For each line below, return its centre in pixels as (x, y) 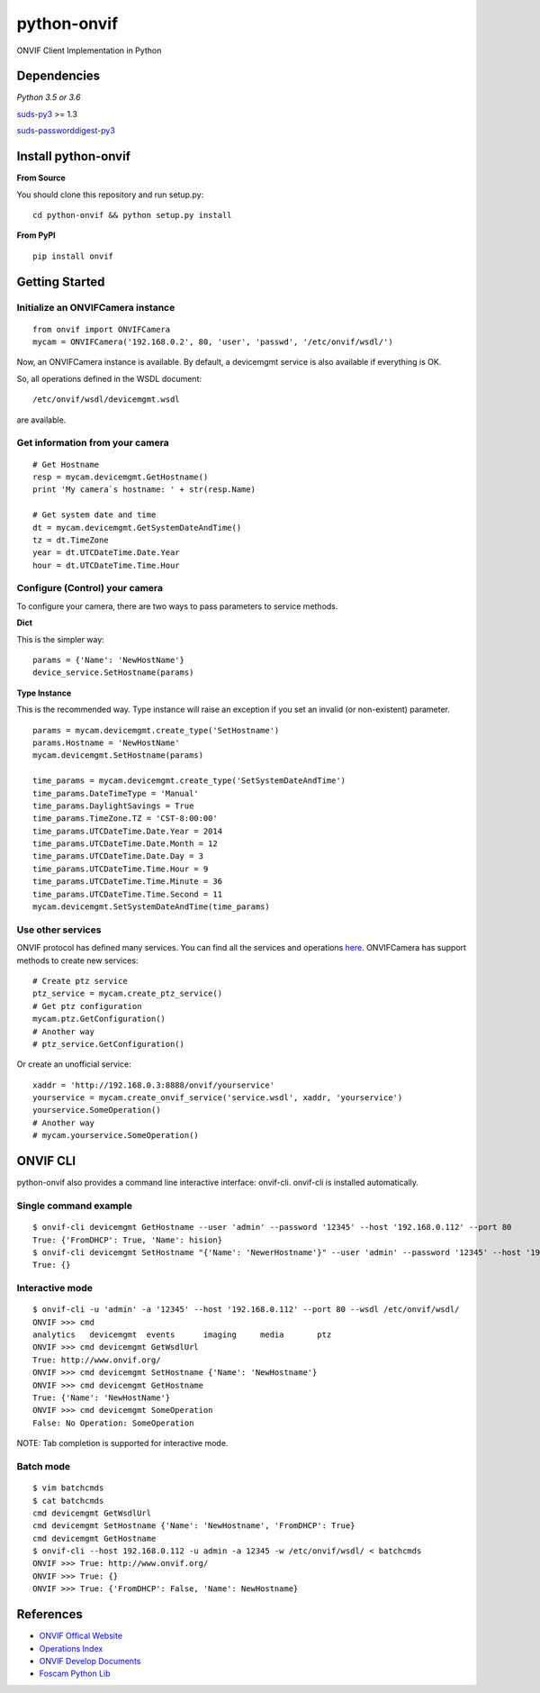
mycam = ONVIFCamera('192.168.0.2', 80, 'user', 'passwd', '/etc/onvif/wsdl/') (213, 342)
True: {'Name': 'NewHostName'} (102, 1397)
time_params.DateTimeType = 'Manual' (116, 793)
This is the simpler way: (61, 639)
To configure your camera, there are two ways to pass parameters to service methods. (177, 606)
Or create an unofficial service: (74, 1064)
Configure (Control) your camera (90, 588)
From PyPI (36, 235)
